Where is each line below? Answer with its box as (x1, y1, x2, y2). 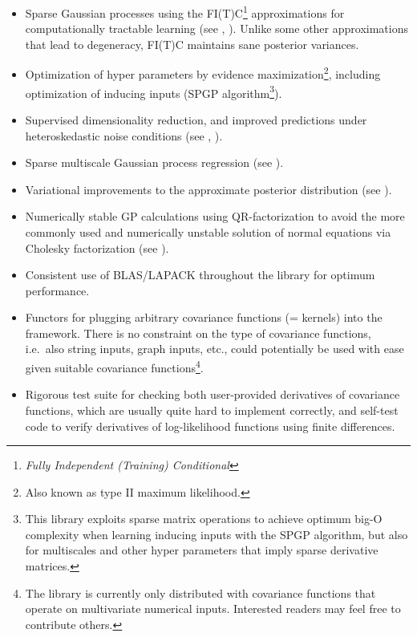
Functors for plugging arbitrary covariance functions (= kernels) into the (25, 309, 383, 326)
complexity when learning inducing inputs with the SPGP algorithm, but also (25, 525, 408, 542)
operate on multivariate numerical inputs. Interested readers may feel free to (25, 600, 401, 617)
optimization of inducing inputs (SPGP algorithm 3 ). (25, 82, 282, 101)
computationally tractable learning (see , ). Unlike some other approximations (25, 20, 408, 37)
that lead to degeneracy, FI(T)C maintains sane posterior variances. (25, 35, 359, 52)
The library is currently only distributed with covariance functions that (25, 584, 376, 601)
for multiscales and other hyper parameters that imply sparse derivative (25, 542, 379, 558)
